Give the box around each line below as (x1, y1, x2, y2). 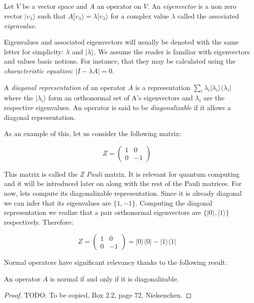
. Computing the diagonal (135, 197, 212, 208)
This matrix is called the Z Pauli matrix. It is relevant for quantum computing (4, 168, 240, 179)
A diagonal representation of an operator (4, 82, 126, 92)
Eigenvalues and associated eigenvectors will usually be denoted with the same (4, 37, 239, 47)
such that (38, 10, 66, 21)
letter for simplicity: (4, 46, 63, 56)
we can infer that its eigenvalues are (4, 197, 111, 208)
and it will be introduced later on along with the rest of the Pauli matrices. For (4, 178, 242, 188)
